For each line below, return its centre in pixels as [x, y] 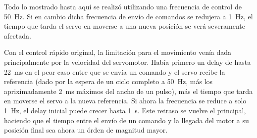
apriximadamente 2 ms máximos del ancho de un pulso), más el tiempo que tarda [128, 91]
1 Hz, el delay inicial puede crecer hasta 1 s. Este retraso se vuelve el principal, [125, 110]
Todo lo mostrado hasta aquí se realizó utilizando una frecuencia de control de [123, 6]
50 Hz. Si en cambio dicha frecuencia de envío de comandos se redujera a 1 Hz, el [128, 16]
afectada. [18, 35]
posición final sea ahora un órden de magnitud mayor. [86, 130]
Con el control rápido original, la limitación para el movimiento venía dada [118, 52]
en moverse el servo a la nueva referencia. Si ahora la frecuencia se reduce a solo [125, 101]
